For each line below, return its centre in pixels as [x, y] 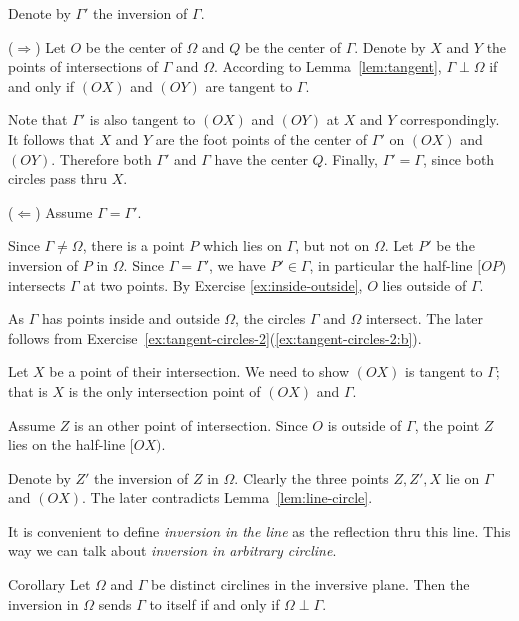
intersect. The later [424, 318]
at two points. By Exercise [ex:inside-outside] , [223, 284]
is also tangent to [142, 119]
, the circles [270, 318]
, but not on [332, 245]
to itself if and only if [214, 603]
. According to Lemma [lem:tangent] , [328, 66]
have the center [261, 158]
